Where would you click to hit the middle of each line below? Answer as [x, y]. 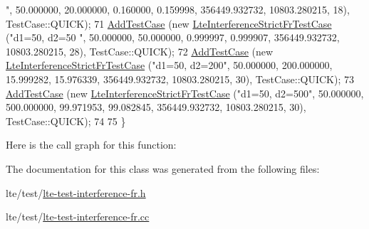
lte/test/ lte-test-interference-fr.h [76, 192]
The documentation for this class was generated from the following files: [163, 168]
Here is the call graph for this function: [91, 145]
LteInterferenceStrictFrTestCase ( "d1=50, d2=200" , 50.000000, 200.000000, [169, 65]
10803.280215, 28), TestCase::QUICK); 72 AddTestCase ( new [140, 51]
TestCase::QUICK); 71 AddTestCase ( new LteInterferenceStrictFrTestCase [169, 23]
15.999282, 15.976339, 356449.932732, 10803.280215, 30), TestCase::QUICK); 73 [180, 79]
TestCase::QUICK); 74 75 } [66, 121]
